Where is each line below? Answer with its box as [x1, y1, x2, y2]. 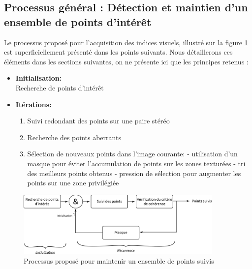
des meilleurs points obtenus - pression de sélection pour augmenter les [27, 168, 241, 178]
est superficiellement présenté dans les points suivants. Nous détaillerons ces [4, 47, 233, 57]
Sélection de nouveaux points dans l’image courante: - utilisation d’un [27, 149, 238, 159]
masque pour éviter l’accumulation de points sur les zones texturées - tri [27, 158, 246, 168]
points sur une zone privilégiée [27, 178, 119, 188]
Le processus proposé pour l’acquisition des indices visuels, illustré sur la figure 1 [4, 37, 248, 47]
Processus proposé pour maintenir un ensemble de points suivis [24, 256, 214, 266]
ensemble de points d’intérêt [4, 14, 152, 29]
